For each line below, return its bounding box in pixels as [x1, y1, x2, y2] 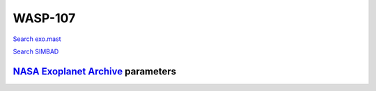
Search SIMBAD [13, 47, 59, 56]
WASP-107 [13, 10, 76, 26]
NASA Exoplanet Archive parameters [13, 65, 177, 77]
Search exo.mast [13, 35, 62, 43]
